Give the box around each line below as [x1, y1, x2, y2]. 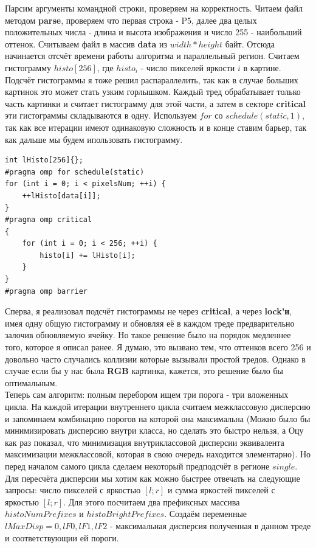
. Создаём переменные [164, 507, 247, 520]
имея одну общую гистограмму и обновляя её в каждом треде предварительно [5, 316, 295, 329]
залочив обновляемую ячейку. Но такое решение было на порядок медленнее [5, 328, 291, 341]
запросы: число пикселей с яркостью [5, 484, 141, 496]
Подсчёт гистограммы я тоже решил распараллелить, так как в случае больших [5, 73, 298, 86]
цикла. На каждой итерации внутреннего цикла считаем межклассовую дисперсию [5, 400, 311, 412]
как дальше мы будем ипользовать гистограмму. [5, 133, 183, 145]
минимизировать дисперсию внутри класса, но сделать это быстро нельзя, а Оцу [5, 424, 304, 437]
